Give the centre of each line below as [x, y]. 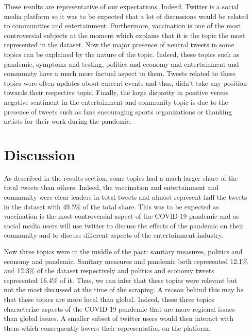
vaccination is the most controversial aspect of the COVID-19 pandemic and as [121, 216]
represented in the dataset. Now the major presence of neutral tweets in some [119, 45]
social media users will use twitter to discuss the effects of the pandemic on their [124, 225]
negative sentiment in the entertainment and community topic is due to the [116, 102]
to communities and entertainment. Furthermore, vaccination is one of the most [122, 26]
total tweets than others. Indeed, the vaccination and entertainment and [111, 187]
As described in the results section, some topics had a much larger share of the [121, 177]
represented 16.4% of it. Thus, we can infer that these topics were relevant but [121, 280]
